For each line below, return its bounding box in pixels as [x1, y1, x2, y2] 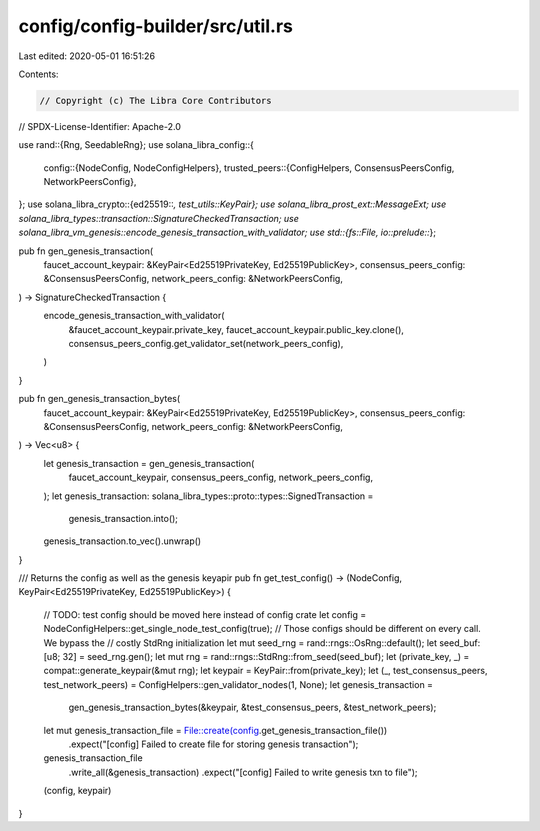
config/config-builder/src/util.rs [18, 15, 294, 37]
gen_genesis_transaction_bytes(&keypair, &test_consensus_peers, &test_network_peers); [68, 701, 437, 714]
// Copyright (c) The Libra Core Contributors [39, 95, 272, 106]
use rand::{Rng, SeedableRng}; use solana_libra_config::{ [18, 139, 254, 151]
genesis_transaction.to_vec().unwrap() [43, 535, 202, 547]
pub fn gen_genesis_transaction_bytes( [18, 393, 181, 405]
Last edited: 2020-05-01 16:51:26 [18, 50, 155, 62]
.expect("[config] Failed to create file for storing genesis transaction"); [68, 738, 359, 750]
